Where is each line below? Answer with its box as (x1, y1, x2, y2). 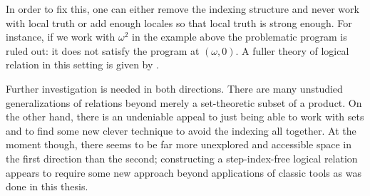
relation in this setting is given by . (6, 57, 159, 72)
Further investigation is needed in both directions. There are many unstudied (6, 81, 343, 96)
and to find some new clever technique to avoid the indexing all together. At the (6, 123, 356, 138)
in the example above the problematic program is (132, 29, 347, 44)
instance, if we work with (6, 29, 115, 44)
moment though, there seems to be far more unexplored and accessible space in (6, 137, 352, 152)
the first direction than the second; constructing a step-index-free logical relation (6, 150, 358, 165)
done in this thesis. (6, 179, 88, 194)
